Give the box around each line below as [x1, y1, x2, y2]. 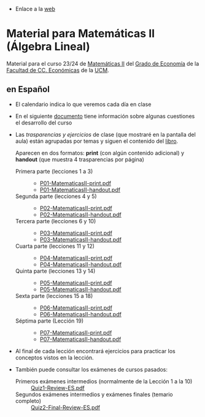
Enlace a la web [15, 6, 55, 12]
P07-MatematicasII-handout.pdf [39, 335, 122, 343]
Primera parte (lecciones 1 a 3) [15, 167, 93, 175]
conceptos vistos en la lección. [15, 354, 94, 361]
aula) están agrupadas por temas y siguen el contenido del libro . [15, 137, 179, 145]
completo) [15, 397, 42, 404]
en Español [6, 84, 50, 94]
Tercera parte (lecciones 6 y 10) [15, 217, 96, 224]
